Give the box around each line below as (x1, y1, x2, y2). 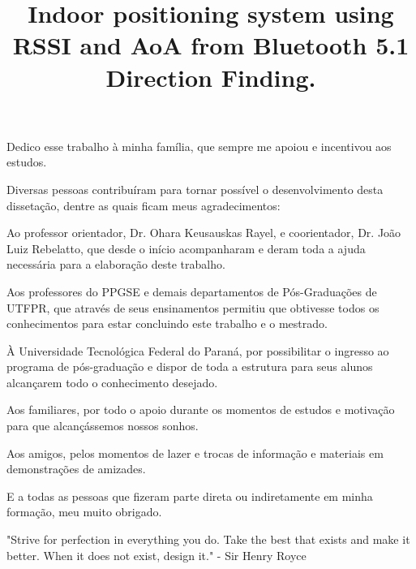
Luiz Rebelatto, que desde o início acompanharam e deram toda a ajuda (6, 239, 366, 256)
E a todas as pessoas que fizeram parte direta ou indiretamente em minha (6, 487, 373, 504)
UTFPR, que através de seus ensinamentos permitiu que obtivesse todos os (6, 299, 380, 316)
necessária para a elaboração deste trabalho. (6, 256, 225, 273)
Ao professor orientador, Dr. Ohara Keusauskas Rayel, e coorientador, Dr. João (6, 224, 401, 241)
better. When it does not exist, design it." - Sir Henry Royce (6, 546, 307, 563)
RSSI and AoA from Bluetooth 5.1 (12, 28, 410, 62)
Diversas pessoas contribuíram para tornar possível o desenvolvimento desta (6, 180, 384, 197)
